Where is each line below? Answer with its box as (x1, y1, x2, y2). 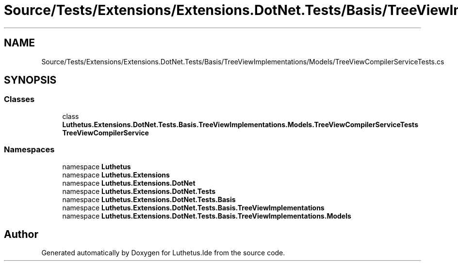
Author (4, 228, 38, 240)
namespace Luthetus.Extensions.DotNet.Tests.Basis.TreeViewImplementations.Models (62, 211, 351, 220)
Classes (4, 94, 35, 104)
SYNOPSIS (4, 74, 57, 87)
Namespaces (4, 145, 55, 155)
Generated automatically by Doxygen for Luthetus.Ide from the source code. (41, 249, 285, 257)
